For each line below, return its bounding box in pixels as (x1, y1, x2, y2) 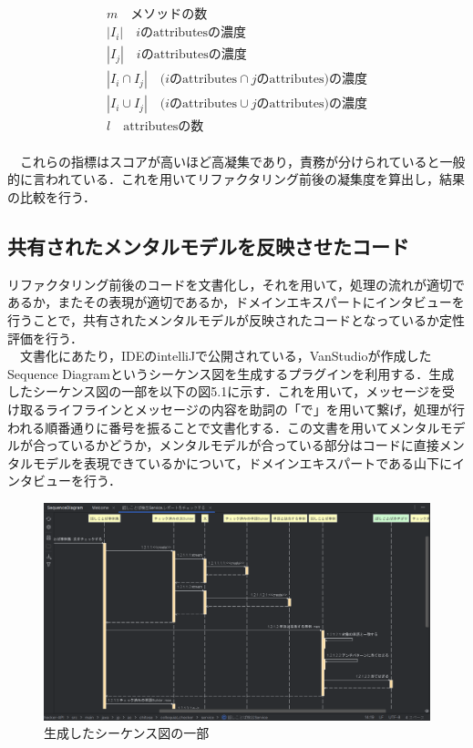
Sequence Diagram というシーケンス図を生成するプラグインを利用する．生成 (7, 364, 455, 383)
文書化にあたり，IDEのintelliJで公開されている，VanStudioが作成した (19, 346, 432, 365)
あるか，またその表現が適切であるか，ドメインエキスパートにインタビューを (7, 292, 465, 312)
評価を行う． (7, 328, 83, 347)
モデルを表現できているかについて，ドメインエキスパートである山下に (32, 453, 453, 472)
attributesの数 (123, 120, 204, 134)
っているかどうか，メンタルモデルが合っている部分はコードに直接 (45, 435, 439, 455)
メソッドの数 (130, 8, 208, 22)
